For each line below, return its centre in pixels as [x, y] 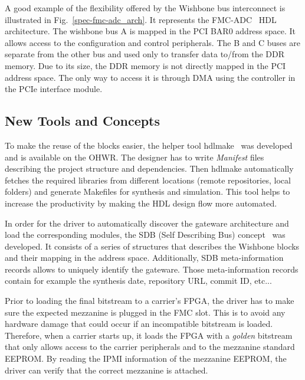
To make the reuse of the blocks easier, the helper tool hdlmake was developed [149, 145]
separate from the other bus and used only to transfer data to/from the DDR [145, 54]
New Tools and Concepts [83, 121]
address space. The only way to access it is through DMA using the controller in [150, 77]
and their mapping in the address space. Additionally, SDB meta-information [144, 258]
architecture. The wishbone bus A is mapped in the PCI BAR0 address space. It [150, 31]
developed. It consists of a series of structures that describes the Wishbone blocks [152, 246]
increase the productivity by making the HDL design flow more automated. [141, 203]
